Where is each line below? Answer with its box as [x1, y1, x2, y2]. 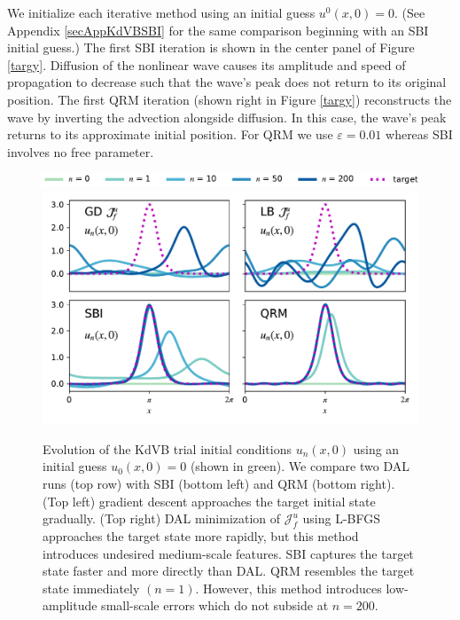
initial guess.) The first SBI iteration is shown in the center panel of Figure [7, 38, 415, 57]
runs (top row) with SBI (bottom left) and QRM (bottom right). [43, 474, 395, 492]
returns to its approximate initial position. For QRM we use [7, 125, 333, 144]
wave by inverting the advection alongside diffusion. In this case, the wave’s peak [7, 107, 447, 126]
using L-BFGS [302, 509, 381, 528]
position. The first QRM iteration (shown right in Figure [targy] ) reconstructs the [7, 90, 452, 108]
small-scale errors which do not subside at [101, 596, 329, 615]
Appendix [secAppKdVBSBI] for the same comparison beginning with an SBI [7, 20, 429, 39]
